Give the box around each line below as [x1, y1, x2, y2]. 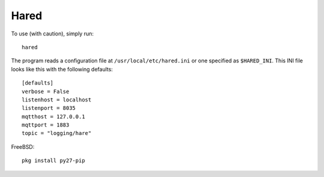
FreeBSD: [11, 143, 35, 150]
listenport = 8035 [22, 105, 76, 112]
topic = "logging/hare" [22, 130, 92, 137]
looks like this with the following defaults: [11, 65, 113, 73]
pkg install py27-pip [22, 157, 85, 164]
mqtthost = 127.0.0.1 [22, 113, 85, 120]
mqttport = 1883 [22, 122, 70, 128]
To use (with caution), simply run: [11, 30, 94, 37]
